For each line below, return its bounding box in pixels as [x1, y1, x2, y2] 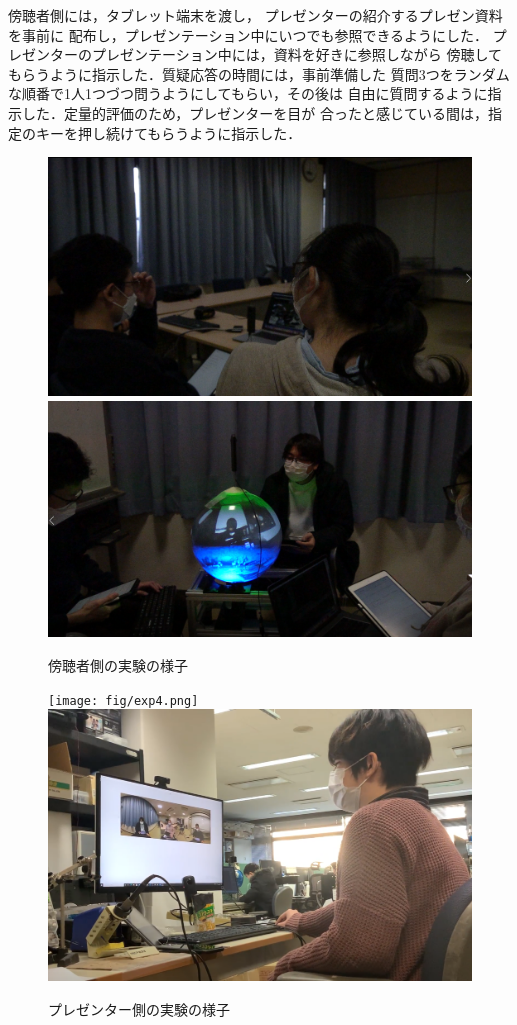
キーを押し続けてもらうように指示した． [35, 122, 302, 143]
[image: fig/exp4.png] [48, 693, 199, 708]
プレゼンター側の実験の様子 [48, 998, 230, 1019]
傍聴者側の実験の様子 [48, 654, 188, 675]
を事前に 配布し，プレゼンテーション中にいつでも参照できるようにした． [8, 24, 489, 45]
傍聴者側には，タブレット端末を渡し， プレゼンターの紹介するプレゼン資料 [8, 5, 503, 25]
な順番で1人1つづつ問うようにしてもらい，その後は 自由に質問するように [8, 83, 488, 104]
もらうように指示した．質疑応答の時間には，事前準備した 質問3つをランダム [8, 63, 510, 84]
